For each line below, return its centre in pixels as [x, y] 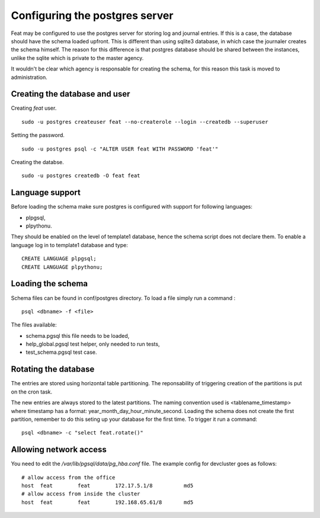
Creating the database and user [71, 94]
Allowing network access [59, 450]
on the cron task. [32, 392]
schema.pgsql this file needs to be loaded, [78, 335]
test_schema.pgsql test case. [61, 352]
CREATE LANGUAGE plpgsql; [59, 259]
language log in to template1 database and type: [70, 245]
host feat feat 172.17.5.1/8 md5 [108, 486]
